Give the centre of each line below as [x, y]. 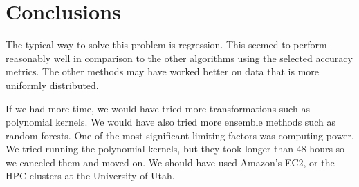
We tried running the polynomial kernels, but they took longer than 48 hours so [175, 149]
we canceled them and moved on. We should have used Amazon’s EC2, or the [170, 162]
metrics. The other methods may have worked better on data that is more [163, 71]
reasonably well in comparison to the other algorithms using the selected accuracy [179, 58]
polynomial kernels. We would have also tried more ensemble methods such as [171, 122]
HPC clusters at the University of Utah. [90, 176]
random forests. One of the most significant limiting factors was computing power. [180, 135]
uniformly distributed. [52, 85]
